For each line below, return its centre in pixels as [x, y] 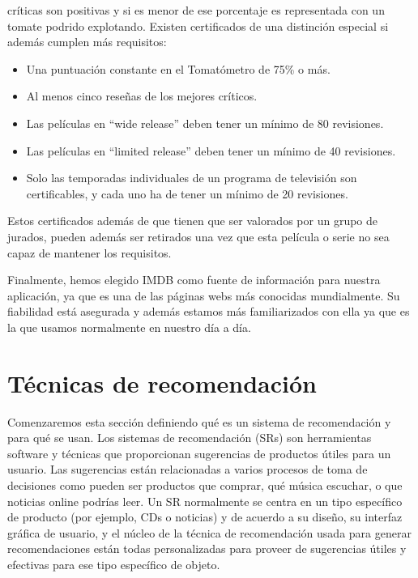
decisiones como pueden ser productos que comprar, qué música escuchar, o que [205, 485]
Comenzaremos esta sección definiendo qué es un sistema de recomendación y [199, 421]
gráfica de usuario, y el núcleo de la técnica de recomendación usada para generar [209, 532]
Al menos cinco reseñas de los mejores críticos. [142, 96]
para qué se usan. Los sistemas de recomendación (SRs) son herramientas [190, 438]
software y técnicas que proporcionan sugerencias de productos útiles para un [199, 453]
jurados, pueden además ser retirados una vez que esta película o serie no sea [198, 236]
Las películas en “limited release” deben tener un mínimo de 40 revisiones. [211, 150]
